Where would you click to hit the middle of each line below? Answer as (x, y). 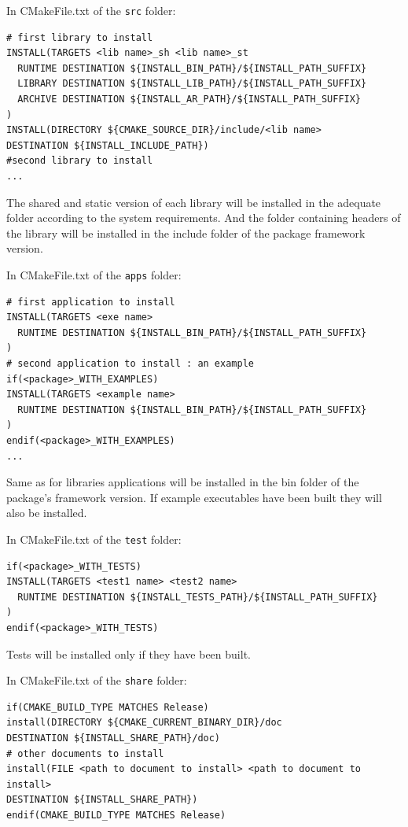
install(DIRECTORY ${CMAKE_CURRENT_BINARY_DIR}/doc (144, 723)
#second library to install (80, 161)
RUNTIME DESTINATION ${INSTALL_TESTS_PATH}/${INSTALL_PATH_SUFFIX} (198, 597)
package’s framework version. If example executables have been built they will (194, 497)
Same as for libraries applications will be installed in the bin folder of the (183, 482)
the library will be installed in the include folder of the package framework (186, 233)
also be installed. (47, 513)
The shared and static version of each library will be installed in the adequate (194, 202)
